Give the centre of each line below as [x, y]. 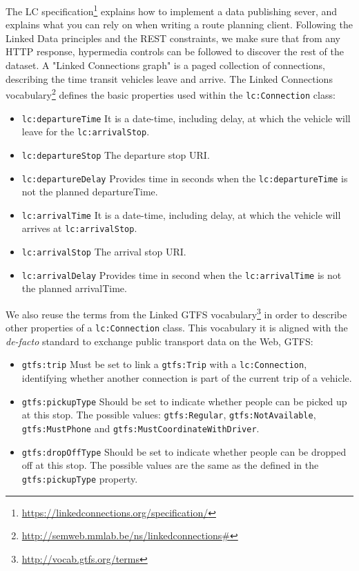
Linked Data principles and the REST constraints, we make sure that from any [173, 38]
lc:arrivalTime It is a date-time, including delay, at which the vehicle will [181, 214]
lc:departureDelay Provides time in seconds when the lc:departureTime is [185, 178]
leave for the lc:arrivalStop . [86, 132]
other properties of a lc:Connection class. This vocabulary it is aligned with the [177, 328]
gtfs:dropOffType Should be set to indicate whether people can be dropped [184, 451]
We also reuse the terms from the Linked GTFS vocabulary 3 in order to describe [176, 313]
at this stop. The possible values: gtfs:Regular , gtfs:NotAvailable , [169, 415]
